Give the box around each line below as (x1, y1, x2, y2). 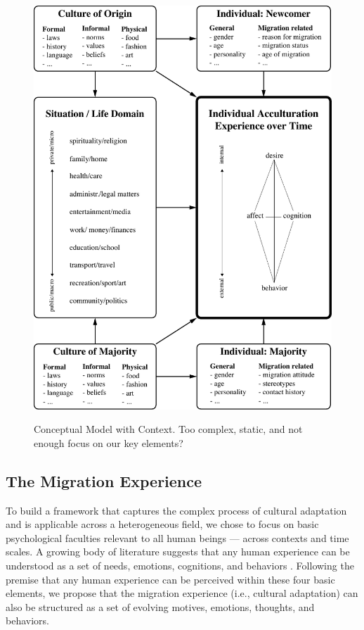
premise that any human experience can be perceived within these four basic (6, 572, 335, 586)
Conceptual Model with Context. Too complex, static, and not (34, 422, 303, 436)
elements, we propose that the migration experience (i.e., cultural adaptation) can (6, 586, 358, 600)
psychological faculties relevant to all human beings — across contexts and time (6, 530, 349, 545)
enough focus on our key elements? (34, 435, 183, 450)
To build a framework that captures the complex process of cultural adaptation (6, 503, 347, 517)
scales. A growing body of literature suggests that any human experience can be (6, 544, 350, 559)
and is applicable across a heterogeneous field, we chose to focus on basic (6, 517, 319, 531)
